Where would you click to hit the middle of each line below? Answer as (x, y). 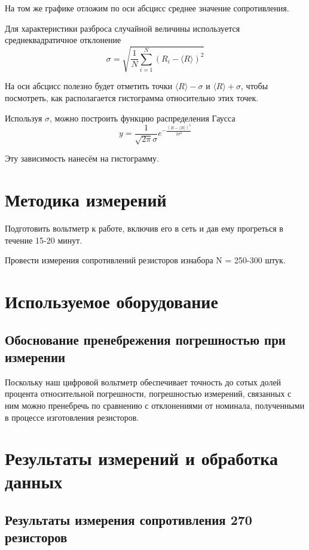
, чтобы (255, 86)
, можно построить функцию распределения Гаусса (143, 118)
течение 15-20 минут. (44, 240)
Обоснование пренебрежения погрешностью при (145, 339)
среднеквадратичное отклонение (63, 40)
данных (34, 481)
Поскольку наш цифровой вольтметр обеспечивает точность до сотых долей (143, 382)
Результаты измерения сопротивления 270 (129, 520)
